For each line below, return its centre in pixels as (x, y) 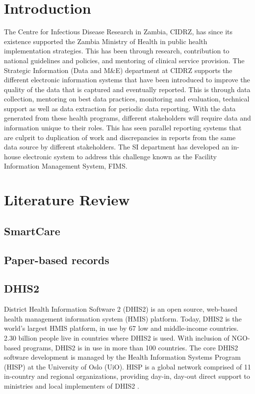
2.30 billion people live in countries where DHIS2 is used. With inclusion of (117, 337)
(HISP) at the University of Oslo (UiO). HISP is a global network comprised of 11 (127, 366)
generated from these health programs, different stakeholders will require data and (127, 118)
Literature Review (67, 200)
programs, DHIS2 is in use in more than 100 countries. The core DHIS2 (130, 347)
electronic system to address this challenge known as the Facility (120, 156)
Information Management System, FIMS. (66, 166)
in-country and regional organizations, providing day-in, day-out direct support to (127, 376)
